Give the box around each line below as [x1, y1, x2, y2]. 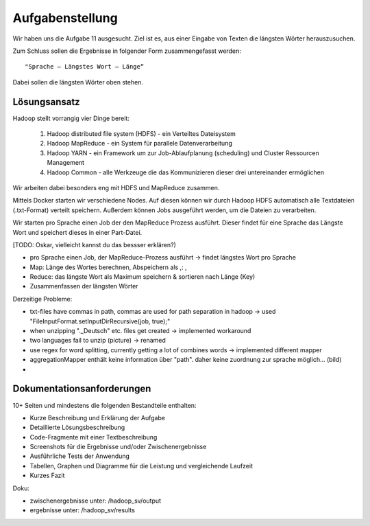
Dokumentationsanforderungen [12, 383, 151, 395]
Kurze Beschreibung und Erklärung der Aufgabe [29, 413, 166, 422]
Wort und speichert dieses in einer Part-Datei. [12, 228, 143, 236]
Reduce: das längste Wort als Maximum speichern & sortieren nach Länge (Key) [29, 273, 256, 281]
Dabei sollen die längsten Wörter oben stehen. [12, 78, 144, 86]
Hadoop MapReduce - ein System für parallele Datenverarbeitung [47, 139, 232, 148]
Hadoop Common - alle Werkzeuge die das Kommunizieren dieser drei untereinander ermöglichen [47, 168, 325, 176]
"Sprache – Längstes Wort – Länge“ [25, 62, 145, 71]
